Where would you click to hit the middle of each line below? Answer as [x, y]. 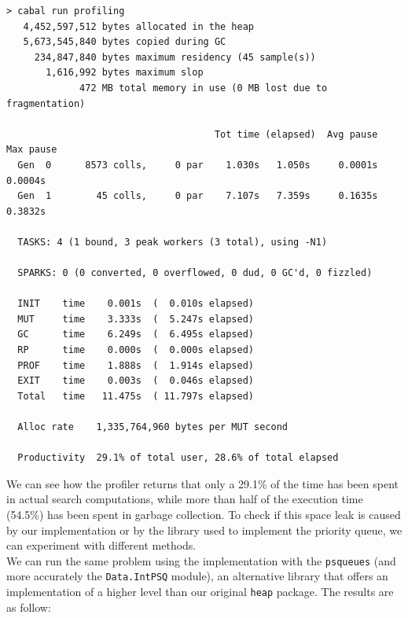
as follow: [29, 607]
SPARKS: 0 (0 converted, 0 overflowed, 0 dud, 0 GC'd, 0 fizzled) [195, 273]
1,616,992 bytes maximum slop [125, 73]
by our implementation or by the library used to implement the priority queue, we [204, 530]
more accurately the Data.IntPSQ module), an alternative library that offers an [197, 576]
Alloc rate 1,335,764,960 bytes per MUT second [153, 427]
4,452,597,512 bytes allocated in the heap [138, 26]
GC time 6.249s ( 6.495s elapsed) [136, 335]
